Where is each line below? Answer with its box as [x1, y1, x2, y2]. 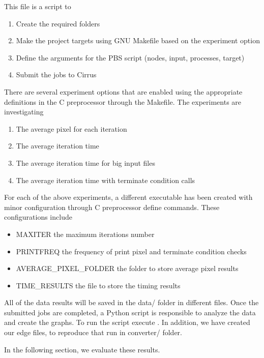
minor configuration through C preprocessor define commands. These [4, 201, 220, 212]
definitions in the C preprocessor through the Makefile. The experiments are [4, 96, 242, 107]
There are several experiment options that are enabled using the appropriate [4, 86, 243, 97]
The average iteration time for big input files [16, 157, 155, 168]
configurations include [4, 212, 72, 222]
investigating [4, 106, 44, 117]
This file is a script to [4, 1, 71, 11]
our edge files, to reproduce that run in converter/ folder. [4, 327, 182, 338]
